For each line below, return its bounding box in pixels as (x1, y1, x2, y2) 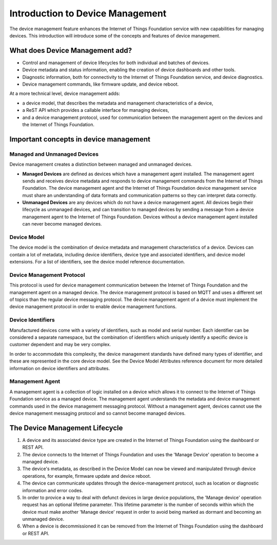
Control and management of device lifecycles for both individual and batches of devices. (22, 59, 210, 66)
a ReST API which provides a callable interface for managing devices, (22, 107, 169, 113)
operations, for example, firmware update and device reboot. (22, 473, 151, 479)
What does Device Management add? (9, 46, 132, 55)
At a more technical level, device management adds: (9, 90, 121, 97)
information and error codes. (22, 487, 83, 493)
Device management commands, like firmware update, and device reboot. (22, 81, 179, 87)
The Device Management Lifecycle (9, 423, 123, 432)
